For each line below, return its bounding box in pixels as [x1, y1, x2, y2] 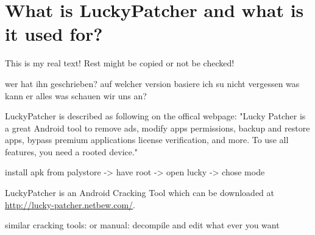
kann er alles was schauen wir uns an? [5, 89, 147, 102]
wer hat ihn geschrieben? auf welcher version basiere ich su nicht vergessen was [5, 77, 300, 89]
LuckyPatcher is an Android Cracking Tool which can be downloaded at [5, 186, 274, 199]
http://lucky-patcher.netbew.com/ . [5, 198, 135, 211]
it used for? [5, 21, 103, 46]
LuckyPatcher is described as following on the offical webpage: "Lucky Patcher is [5, 110, 306, 122]
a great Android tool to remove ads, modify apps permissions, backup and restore [5, 121, 310, 134]
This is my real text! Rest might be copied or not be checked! [5, 57, 235, 69]
